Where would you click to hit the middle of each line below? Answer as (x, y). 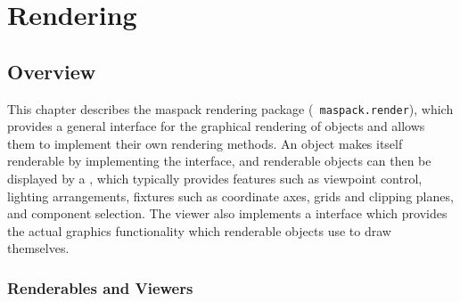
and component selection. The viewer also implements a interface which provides (227, 213)
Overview (52, 71)
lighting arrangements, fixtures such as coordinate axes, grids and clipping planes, (230, 196)
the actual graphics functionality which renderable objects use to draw (199, 230)
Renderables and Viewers (100, 287)
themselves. (38, 248)
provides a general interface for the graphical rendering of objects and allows (216, 126)
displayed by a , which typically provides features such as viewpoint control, (215, 179)
